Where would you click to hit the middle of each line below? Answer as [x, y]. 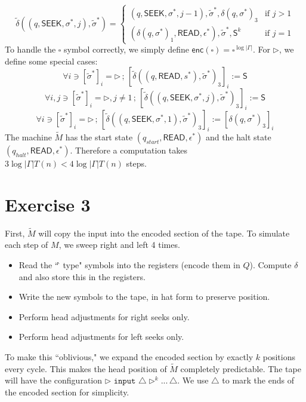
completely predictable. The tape [241, 368]
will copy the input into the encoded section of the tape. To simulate [164, 233]
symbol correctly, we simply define [126, 49]
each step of [27, 245]
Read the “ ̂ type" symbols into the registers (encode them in [129, 265]
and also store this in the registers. [82, 276]
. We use [193, 380]
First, [15, 233]
